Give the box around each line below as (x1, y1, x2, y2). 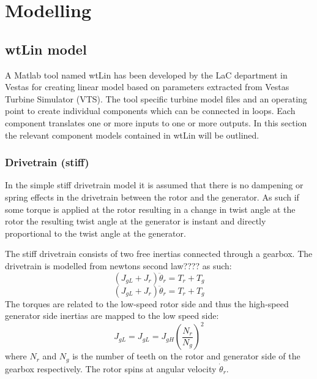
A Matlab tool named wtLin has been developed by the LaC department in (5, 68, 288, 81)
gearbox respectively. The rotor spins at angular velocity (5, 362, 217, 375)
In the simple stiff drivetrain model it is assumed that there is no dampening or (5, 178, 304, 191)
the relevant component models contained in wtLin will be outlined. (5, 128, 259, 141)
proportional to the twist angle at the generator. (5, 226, 186, 239)
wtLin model (5, 39, 87, 58)
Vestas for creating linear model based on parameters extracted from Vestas (5, 80, 289, 93)
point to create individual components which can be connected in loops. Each (5, 104, 296, 117)
